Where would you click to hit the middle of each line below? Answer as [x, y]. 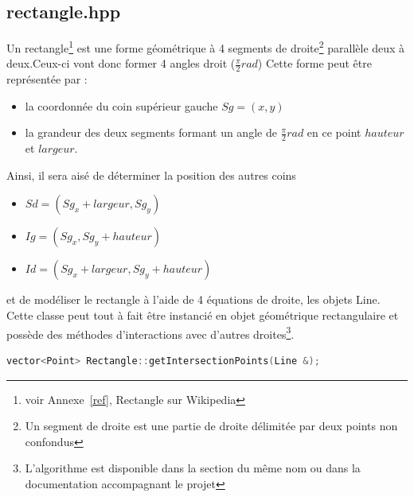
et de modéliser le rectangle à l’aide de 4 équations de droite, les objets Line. [193, 299]
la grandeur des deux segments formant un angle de [151, 132]
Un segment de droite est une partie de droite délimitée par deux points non [211, 426]
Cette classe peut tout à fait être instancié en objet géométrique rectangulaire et [203, 315]
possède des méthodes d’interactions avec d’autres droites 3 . [150, 332]
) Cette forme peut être [314, 63]
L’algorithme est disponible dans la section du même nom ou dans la [193, 468]
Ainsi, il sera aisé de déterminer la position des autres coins [151, 175]
